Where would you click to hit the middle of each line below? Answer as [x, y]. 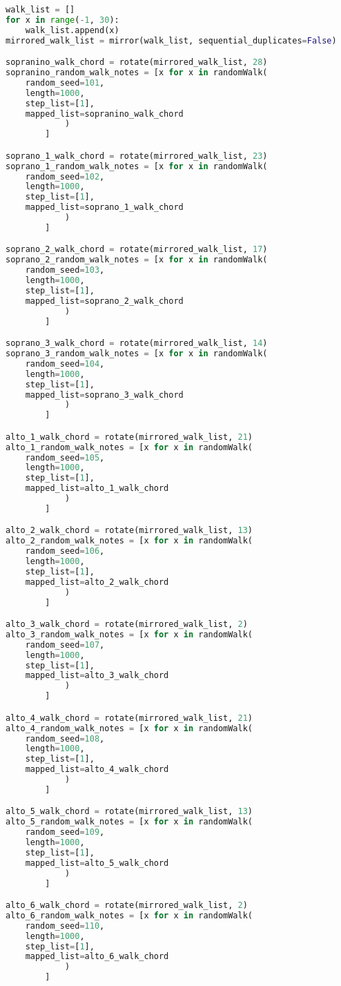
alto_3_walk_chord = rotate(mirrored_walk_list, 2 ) [127, 625]
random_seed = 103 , [65, 270]
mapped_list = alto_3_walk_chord [97, 676]
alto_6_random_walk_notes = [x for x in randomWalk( [129, 915]
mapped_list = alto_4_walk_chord [97, 770]
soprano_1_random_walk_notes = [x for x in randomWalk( [137, 166]
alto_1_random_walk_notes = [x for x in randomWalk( [129, 447]
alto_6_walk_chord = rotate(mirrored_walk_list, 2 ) [127, 906]
